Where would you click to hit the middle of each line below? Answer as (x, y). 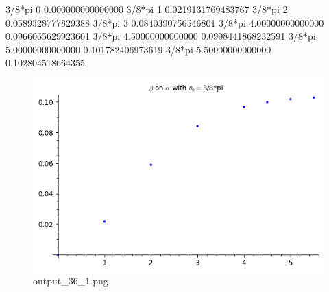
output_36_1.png (71, 281)
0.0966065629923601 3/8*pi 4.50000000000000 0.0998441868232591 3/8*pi (161, 36)
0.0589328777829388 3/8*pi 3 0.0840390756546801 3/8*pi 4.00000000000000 (165, 22)
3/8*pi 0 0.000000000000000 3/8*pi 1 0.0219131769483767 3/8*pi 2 (147, 9)
